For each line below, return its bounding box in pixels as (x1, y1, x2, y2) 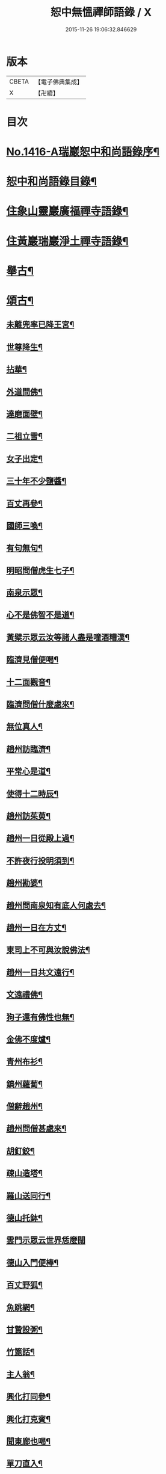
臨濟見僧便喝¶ (6, 655, 59, 665)
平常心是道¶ (6, 766, 51, 777)
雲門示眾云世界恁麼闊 (6, 1235, 85, 1245)
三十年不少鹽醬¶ (6, 476, 67, 486)
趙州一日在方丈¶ (6, 922, 67, 933)
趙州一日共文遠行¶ (6, 967, 75, 978)
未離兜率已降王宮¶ (6, 319, 75, 330)
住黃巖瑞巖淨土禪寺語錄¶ (6, 234, 129, 248)
